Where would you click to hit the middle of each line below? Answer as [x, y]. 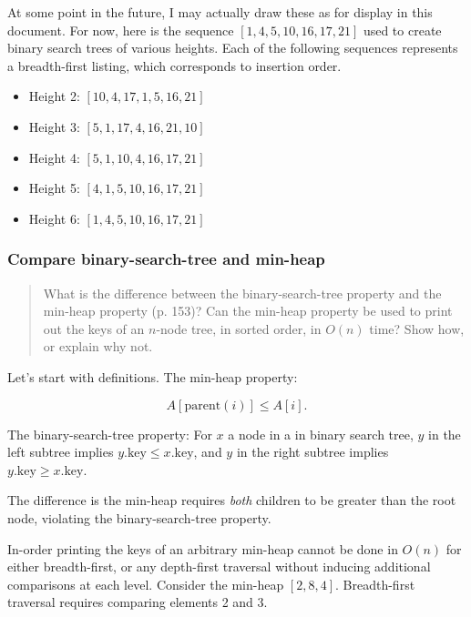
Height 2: [54, 96]
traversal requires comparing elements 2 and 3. [138, 602]
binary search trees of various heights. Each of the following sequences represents [233, 48]
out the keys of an [94, 328]
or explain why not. [98, 346]
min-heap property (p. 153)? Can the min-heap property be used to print [248, 311]
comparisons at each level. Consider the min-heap [146, 584]
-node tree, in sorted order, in [239, 328]
